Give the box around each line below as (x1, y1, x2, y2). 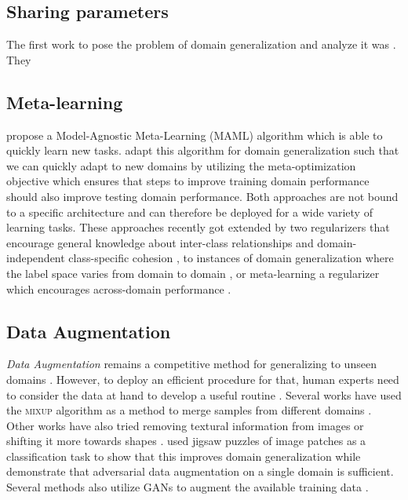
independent (6, 250, 65, 266)
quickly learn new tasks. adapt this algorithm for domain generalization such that (6, 142, 399, 159)
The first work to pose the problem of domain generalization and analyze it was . (6, 36, 396, 53)
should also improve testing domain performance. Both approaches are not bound (6, 188, 399, 204)
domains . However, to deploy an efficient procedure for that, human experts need (6, 370, 399, 387)
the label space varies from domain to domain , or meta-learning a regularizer (6, 265, 380, 281)
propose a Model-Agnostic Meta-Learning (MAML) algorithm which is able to (6, 126, 383, 143)
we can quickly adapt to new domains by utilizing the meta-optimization (6, 157, 356, 173)
